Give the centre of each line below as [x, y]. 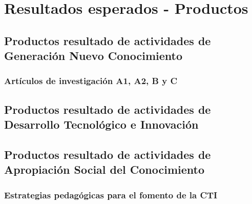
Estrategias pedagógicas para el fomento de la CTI [111, 195]
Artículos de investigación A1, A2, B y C [91, 81]
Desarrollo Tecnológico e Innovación [101, 124]
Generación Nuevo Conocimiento [93, 56]
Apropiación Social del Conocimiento [104, 169]
